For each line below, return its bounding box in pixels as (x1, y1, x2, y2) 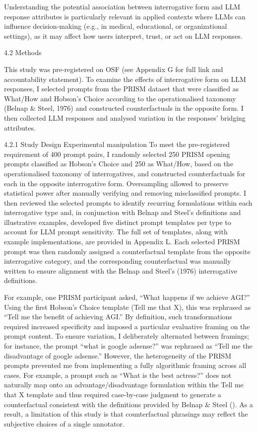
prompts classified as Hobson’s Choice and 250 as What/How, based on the (4, 158, 233, 169)
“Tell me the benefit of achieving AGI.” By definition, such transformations (4, 311, 232, 322)
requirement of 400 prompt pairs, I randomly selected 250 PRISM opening (4, 148, 230, 159)
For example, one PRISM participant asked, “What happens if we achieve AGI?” (4, 292, 250, 302)
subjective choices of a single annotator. (4, 418, 125, 429)
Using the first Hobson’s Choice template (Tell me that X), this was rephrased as (4, 301, 251, 312)
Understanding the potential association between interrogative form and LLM (4, 1, 241, 11)
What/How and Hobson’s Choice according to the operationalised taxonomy (4, 93, 236, 103)
